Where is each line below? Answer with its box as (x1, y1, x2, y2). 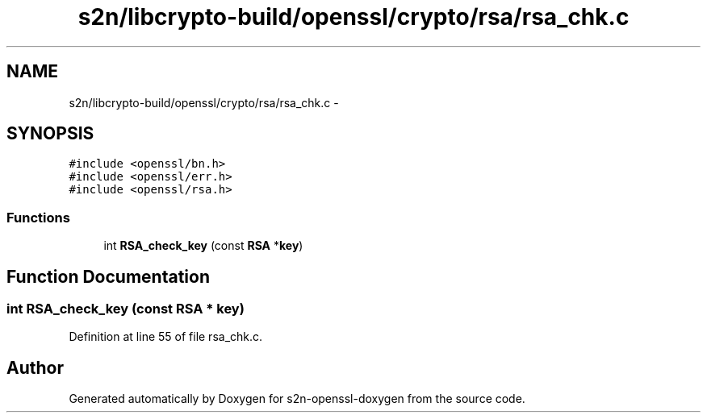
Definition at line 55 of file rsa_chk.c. (69, 330, 263, 344)
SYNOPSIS (6, 123, 94, 144)
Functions (6, 209, 70, 226)
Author (6, 357, 64, 378)
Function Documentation (6, 266, 210, 287)
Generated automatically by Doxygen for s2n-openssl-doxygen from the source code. (69, 392, 525, 406)
